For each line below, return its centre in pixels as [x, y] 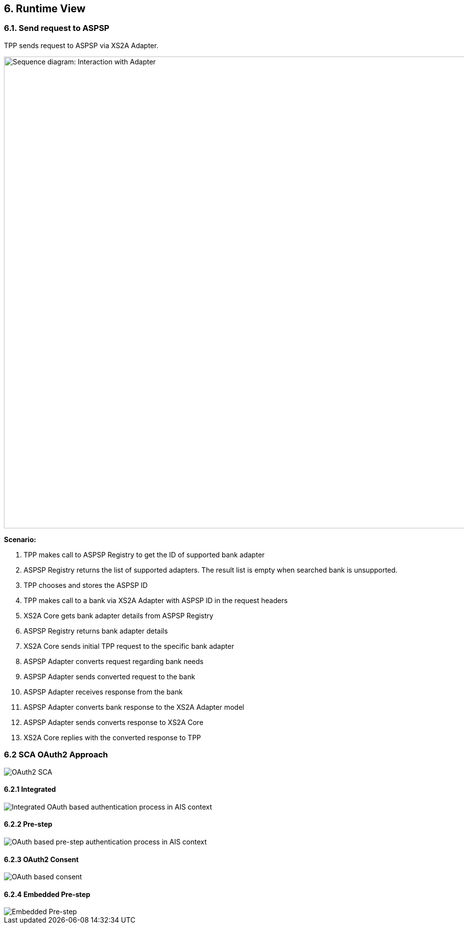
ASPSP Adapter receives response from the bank [103, 692]
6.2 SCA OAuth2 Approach [56, 755]
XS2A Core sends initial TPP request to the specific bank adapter [129, 646]
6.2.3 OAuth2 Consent [41, 859]
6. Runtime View [45, 9]
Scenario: [20, 539]
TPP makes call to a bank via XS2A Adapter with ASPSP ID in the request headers [156, 600]
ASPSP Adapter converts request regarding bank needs [114, 661]
